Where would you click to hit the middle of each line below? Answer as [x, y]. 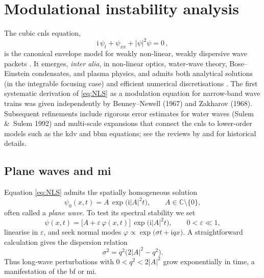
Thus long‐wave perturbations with [59, 261]
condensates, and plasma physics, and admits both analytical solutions [142, 73]
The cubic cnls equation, [42, 33]
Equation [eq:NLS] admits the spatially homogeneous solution [101, 192]
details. [15, 143]
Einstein [17, 73]
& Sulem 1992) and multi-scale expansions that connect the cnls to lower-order [128, 123]
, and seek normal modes [82, 232]
